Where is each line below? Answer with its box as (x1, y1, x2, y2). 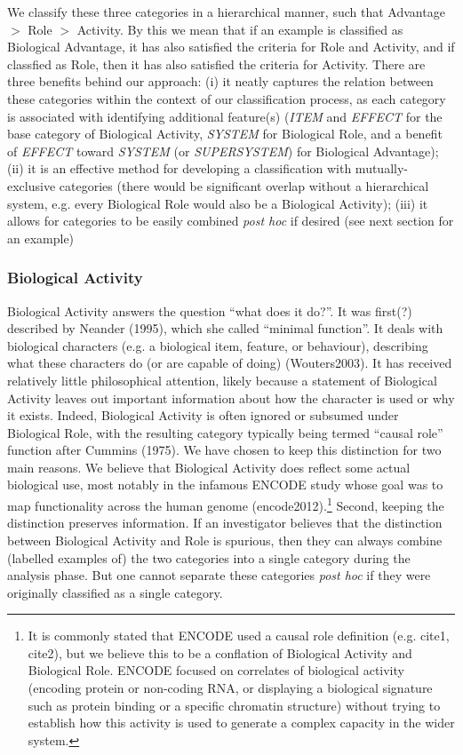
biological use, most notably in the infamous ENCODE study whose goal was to (7, 475, 443, 494)
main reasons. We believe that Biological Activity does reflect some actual (7, 457, 411, 476)
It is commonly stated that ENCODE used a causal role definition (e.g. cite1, (28, 626, 450, 645)
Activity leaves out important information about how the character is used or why (7, 388, 455, 407)
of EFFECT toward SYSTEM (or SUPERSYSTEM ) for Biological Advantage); (7, 141, 439, 160)
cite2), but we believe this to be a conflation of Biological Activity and (28, 643, 412, 662)
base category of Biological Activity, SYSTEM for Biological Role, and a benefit (7, 124, 443, 143)
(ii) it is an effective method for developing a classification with (7, 159, 352, 178)
